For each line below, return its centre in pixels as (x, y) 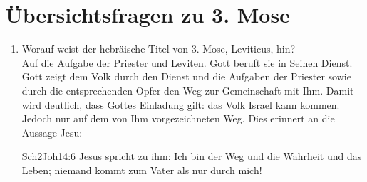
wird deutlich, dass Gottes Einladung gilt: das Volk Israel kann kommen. (181, 104)
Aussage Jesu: (52, 132)
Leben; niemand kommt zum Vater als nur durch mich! (142, 170)
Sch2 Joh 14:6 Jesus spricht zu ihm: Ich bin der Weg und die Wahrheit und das (192, 156)
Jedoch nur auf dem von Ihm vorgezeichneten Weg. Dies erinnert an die (178, 118)
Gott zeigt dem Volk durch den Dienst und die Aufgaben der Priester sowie (186, 76)
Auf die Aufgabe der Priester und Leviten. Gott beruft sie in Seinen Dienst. (187, 62)
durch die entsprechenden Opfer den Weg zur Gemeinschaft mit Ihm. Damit (188, 90)
